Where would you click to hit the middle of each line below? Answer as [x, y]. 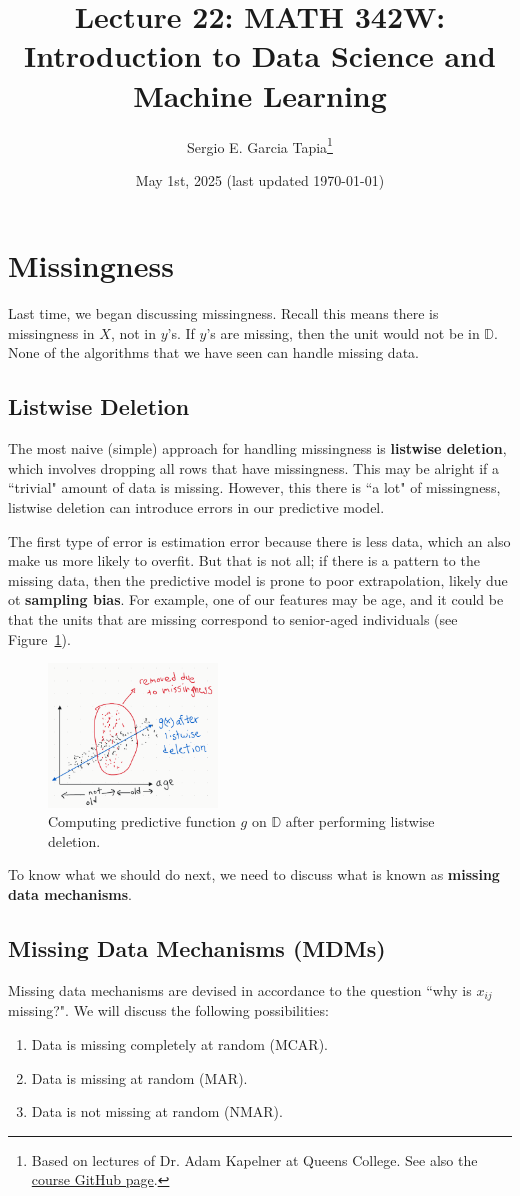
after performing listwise [360, 821]
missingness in [51, 332]
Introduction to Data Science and [260, 55]
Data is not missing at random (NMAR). [157, 1111]
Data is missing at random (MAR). [139, 1077]
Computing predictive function [142, 821]
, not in [133, 332]
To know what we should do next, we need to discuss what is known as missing [254, 874]
